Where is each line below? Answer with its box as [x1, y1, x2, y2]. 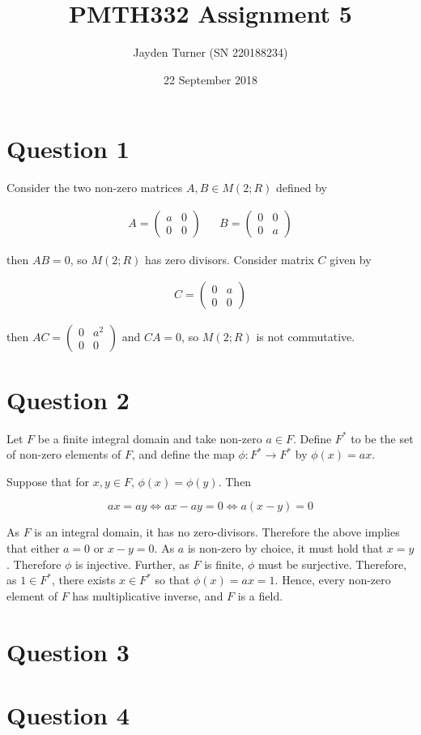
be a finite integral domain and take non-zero [37, 429, 262, 447]
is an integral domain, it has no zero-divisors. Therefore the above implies [34, 523, 400, 541]
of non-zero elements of [6, 446, 121, 463]
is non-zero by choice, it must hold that [187, 540, 384, 556]
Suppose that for [6, 472, 90, 489]
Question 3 [6, 635, 130, 668]
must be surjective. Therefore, [258, 555, 407, 572]
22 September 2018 [164, 71, 257, 88]
